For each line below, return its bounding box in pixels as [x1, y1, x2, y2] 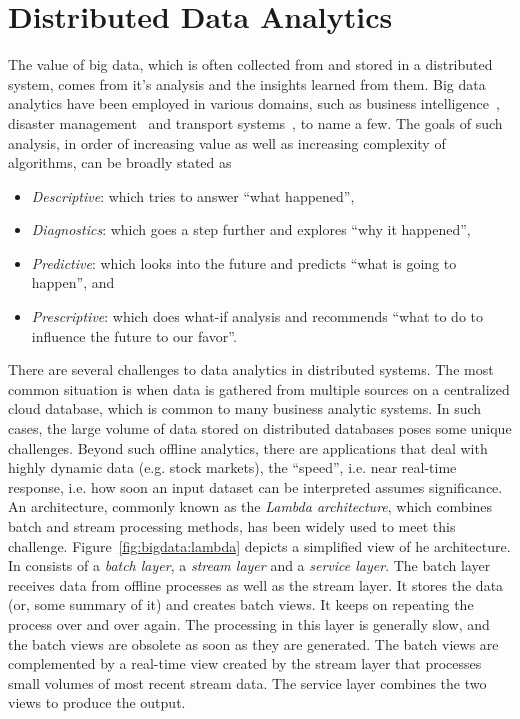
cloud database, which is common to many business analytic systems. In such [8, 398, 482, 419]
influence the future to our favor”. [31, 325, 237, 346]
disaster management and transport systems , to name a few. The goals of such [8, 112, 503, 133]
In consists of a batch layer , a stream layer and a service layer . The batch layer [8, 555, 491, 576]
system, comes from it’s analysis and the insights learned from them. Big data [8, 73, 486, 94]
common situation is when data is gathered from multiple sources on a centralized [8, 378, 510, 399]
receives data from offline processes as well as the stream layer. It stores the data [8, 574, 504, 595]
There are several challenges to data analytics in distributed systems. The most [8, 359, 494, 380]
